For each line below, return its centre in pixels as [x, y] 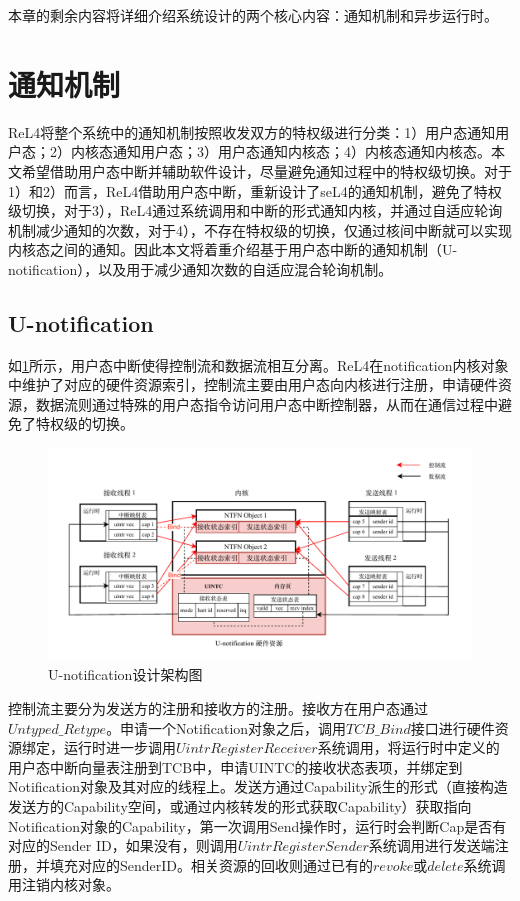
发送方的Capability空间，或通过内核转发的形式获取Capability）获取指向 [240, 806]
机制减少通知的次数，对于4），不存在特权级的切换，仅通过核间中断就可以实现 [260, 229]
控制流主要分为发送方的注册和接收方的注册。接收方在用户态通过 [218, 708]
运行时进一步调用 [119, 747]
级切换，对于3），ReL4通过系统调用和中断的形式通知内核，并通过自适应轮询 [255, 210]
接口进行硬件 [452, 727]
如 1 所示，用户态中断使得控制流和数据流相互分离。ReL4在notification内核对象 [258, 364]
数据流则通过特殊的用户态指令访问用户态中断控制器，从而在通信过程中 [266, 403]
